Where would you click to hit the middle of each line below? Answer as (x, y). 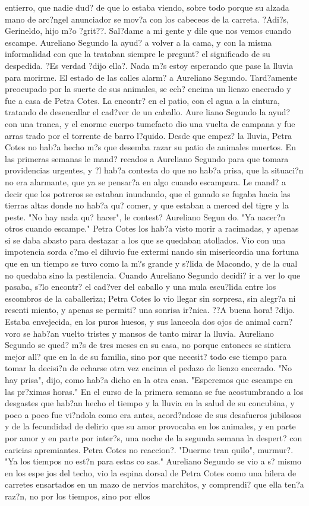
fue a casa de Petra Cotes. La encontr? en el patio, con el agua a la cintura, (142, 100)
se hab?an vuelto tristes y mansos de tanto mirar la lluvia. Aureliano (149, 333)
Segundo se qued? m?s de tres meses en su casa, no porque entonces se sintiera (148, 345)
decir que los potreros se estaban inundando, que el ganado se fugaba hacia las (148, 193)
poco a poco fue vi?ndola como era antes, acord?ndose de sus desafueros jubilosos (153, 414)
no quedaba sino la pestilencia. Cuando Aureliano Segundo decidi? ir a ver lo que (153, 275)
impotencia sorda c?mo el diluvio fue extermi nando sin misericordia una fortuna (152, 252)
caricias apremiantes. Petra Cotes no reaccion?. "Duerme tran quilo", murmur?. (149, 449)
